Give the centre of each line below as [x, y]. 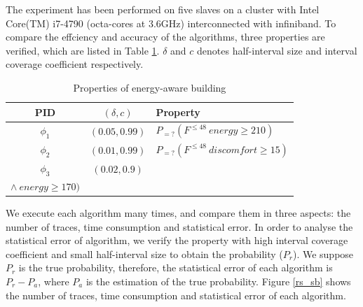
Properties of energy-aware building [150, 87]
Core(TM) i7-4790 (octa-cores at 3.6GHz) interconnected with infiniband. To [171, 23]
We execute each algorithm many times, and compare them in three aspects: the [178, 213]
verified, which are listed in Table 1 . [83, 50]
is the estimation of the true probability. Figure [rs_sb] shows [218, 281]
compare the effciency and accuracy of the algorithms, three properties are [165, 37]
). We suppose [323, 254]
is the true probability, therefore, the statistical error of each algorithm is [176, 267]
